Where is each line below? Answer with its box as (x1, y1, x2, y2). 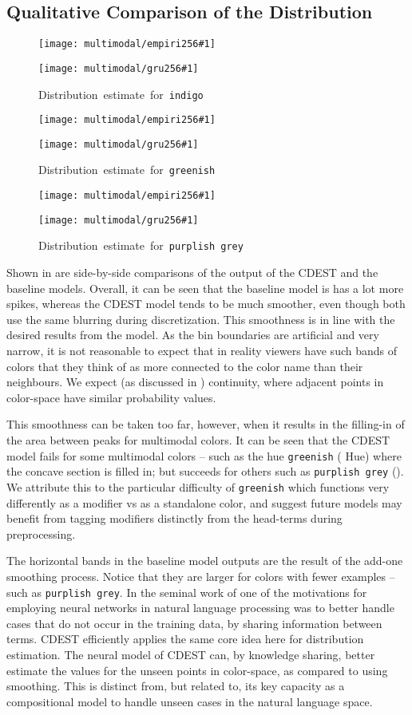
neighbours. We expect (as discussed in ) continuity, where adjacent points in (6, 373, 384, 390)
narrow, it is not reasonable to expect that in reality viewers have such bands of (6, 342, 398, 359)
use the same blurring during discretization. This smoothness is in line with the (6, 310, 395, 327)
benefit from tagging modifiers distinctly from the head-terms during (6, 510, 343, 527)
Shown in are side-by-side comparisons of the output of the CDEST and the (6, 264, 378, 281)
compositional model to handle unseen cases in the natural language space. (6, 693, 373, 709)
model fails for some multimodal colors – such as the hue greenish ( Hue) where (6, 447, 402, 464)
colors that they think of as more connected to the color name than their (6, 357, 363, 374)
